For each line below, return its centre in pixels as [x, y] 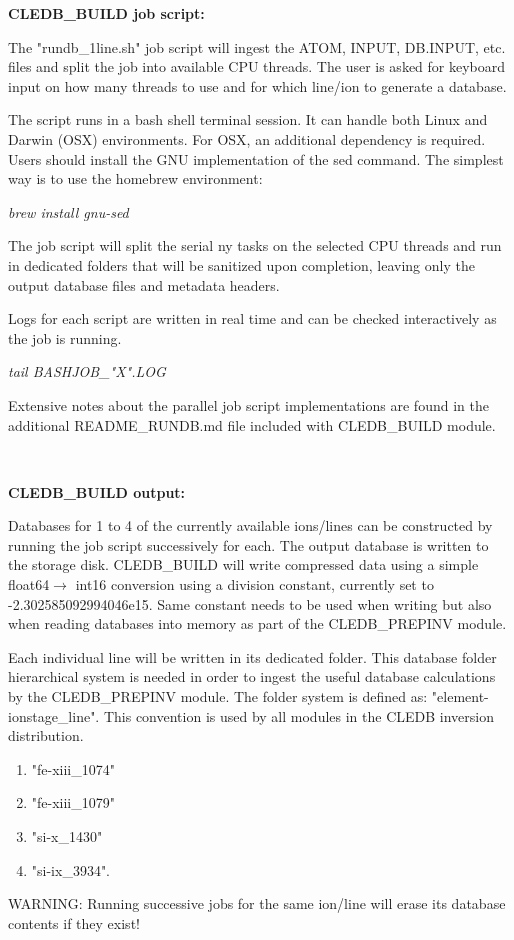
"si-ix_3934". [71, 869]
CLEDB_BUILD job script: [106, 13]
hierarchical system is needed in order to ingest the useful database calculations [252, 676]
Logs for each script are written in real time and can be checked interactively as [252, 318]
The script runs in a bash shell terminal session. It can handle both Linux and [248, 119]
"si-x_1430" [67, 836]
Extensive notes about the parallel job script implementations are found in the [248, 404]
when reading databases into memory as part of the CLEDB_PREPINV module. [257, 623]
